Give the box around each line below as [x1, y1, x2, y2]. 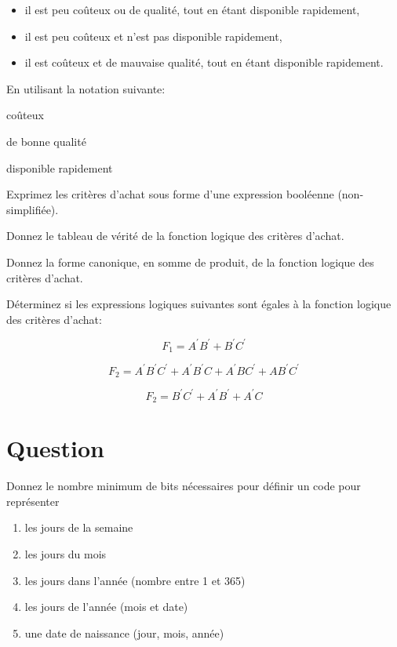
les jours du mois [24, 546, 107, 562]
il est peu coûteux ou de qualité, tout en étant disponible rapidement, [24, 2, 360, 17]
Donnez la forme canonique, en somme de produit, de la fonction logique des [6, 253, 374, 270]
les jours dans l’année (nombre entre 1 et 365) [24, 572, 246, 588]
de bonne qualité [6, 133, 86, 149]
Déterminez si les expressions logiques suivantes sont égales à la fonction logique [6, 296, 392, 312]
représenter [6, 493, 60, 509]
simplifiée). [6, 201, 59, 217]
